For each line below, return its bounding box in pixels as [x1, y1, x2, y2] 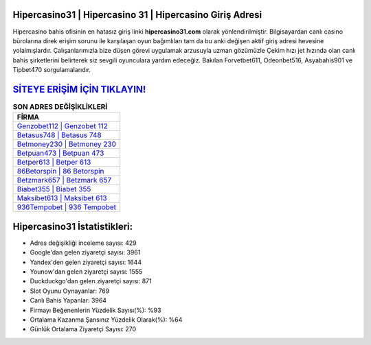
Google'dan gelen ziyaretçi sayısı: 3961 [30, 248, 141, 257]
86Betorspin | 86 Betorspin [16, 167, 104, 176]
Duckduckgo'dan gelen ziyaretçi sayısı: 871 [30, 277, 152, 285]
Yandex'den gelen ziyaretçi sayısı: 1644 [30, 258, 142, 266]
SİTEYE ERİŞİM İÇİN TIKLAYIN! [12, 83, 146, 95]
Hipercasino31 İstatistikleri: [12, 220, 133, 233]
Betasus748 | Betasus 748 [16, 130, 102, 140]
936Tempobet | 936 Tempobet [16, 202, 117, 212]
